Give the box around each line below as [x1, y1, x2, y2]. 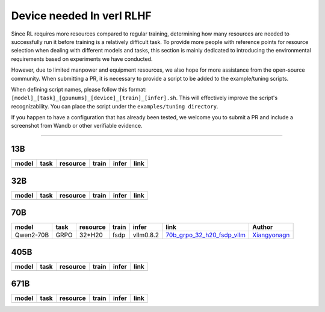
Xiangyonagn [252, 231, 290, 239]
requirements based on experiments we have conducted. [11, 55, 153, 63]
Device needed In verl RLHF [11, 9, 152, 22]
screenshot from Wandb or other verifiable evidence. [11, 122, 143, 129]
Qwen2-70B [14, 231, 49, 239]
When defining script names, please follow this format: [11, 86, 147, 93]
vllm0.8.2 [132, 231, 159, 239]
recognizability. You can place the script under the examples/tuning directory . [11, 102, 218, 110]
